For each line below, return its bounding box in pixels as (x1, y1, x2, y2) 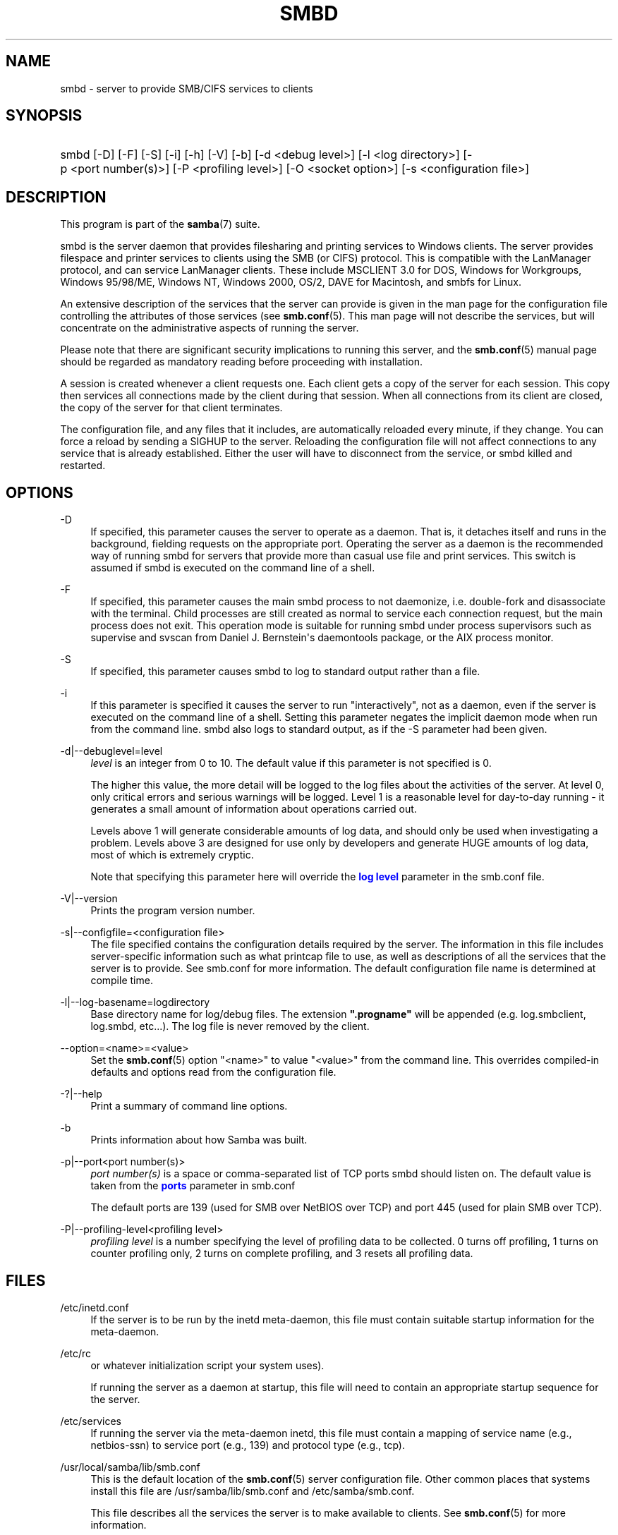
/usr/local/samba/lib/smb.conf (60, 1460, 200, 1473)
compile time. (90, 974, 153, 987)
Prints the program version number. (90, 904, 255, 917)
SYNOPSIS (6, 107, 83, 125)
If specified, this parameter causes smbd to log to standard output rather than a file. (90, 665, 480, 678)
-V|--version (60, 892, 118, 905)
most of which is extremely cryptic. (90, 849, 254, 861)
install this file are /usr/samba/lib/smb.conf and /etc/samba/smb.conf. (90, 1484, 415, 1497)
